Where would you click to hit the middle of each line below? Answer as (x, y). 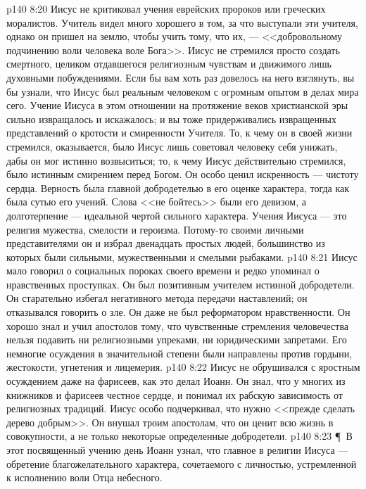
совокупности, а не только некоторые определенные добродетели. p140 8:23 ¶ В (179, 436)
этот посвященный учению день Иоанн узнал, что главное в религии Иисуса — (177, 450)
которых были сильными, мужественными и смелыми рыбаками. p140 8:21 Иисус (182, 256)
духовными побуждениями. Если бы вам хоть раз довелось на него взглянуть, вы (181, 77)
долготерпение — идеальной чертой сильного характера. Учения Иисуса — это (177, 215)
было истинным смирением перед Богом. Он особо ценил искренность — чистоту (183, 174)
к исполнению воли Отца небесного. (84, 477)
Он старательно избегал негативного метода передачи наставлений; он (157, 298)
